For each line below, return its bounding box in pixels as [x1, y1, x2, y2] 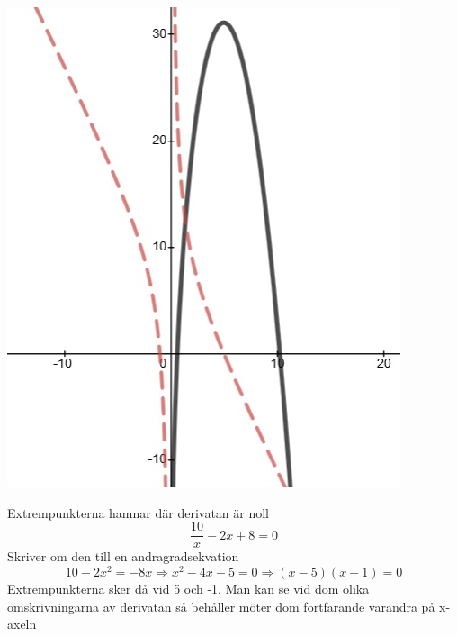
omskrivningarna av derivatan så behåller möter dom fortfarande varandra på [7, 596, 435, 615]
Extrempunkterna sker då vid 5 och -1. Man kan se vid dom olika [7, 578, 370, 597]
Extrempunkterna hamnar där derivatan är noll [7, 503, 269, 522]
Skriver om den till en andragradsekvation [7, 547, 239, 566]
